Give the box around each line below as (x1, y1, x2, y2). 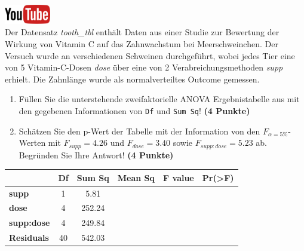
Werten (19, 136, 46, 149)
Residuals (9, 231, 49, 244)
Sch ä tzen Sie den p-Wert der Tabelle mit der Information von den (19, 124, 260, 137)
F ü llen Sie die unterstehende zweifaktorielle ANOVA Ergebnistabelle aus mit (19, 93, 300, 105)
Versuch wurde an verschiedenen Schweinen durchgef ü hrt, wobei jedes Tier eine (5, 49, 295, 62)
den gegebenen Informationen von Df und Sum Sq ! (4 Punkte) (19, 104, 250, 117)
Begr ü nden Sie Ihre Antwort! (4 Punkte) (19, 148, 174, 161)
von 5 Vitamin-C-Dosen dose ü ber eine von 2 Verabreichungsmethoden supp (5, 61, 283, 74)
